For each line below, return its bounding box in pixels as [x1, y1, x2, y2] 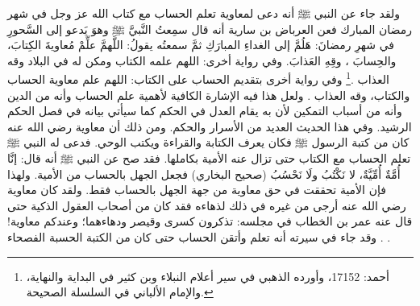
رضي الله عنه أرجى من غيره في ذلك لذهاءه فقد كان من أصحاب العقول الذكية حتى [7, 196, 406, 213]
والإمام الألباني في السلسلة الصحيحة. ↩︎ [26, 283, 214, 300]
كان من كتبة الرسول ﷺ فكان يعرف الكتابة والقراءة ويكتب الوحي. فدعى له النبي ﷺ [7, 134, 410, 151]
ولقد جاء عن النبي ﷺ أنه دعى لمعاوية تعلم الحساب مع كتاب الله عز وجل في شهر [7, 5, 401, 21]
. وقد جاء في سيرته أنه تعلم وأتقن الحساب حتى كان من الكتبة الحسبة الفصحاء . [7, 228, 391, 245]
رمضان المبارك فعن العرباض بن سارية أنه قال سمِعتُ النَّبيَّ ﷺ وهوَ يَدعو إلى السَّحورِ [7, 20, 412, 37]
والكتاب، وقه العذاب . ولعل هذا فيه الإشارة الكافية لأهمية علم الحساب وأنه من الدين [7, 86, 410, 103]
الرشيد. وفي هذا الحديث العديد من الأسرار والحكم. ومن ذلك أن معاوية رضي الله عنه [7, 118, 412, 134]
